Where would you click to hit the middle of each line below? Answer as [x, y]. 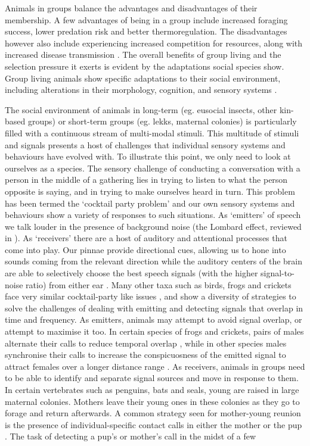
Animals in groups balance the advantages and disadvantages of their [131, 8]
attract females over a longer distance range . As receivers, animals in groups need [155, 366]
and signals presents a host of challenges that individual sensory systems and [145, 144]
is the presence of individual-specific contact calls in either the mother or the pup [154, 424]
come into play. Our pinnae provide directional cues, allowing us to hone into [145, 249]
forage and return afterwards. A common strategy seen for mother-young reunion [153, 413]
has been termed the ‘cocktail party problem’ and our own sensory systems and [150, 203]
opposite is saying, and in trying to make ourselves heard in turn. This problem [150, 191]
